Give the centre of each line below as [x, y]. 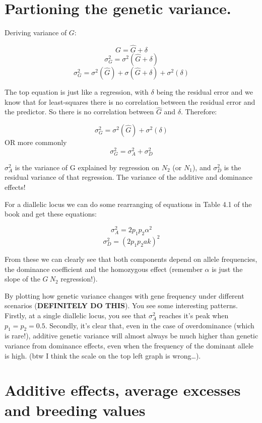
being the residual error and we [205, 91]
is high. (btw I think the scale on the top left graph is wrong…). [103, 355]
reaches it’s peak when [194, 315]
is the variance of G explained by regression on [87, 167]
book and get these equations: [51, 214]
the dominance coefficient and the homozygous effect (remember [104, 269]
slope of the [22, 279]
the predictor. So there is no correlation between [79, 112]
